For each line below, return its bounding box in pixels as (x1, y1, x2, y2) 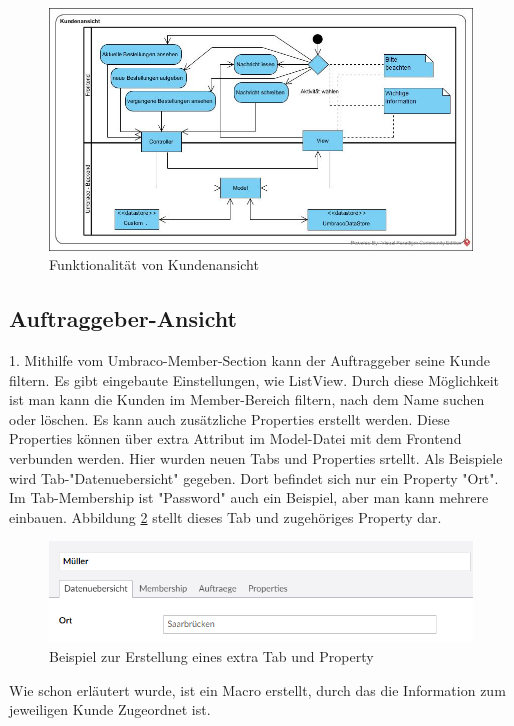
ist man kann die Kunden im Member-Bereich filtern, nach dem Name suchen (9, 389, 485, 410)
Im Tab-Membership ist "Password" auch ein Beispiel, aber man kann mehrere (9, 487, 489, 508)
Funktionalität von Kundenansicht (49, 254, 259, 275)
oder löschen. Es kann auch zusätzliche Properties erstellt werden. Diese (9, 408, 450, 429)
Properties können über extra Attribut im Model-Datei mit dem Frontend (9, 428, 462, 449)
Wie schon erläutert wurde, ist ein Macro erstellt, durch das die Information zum (9, 679, 506, 700)
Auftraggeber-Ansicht (9, 303, 237, 334)
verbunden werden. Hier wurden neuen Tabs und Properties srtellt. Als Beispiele (9, 447, 503, 468)
